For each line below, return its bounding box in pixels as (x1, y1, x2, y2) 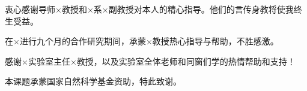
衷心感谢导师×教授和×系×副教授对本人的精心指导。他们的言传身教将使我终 (5, 3, 302, 15)
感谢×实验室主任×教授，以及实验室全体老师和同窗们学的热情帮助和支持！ (5, 54, 296, 67)
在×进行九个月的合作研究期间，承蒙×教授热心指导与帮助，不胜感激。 (5, 35, 279, 47)
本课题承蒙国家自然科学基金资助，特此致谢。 (5, 75, 181, 87)
